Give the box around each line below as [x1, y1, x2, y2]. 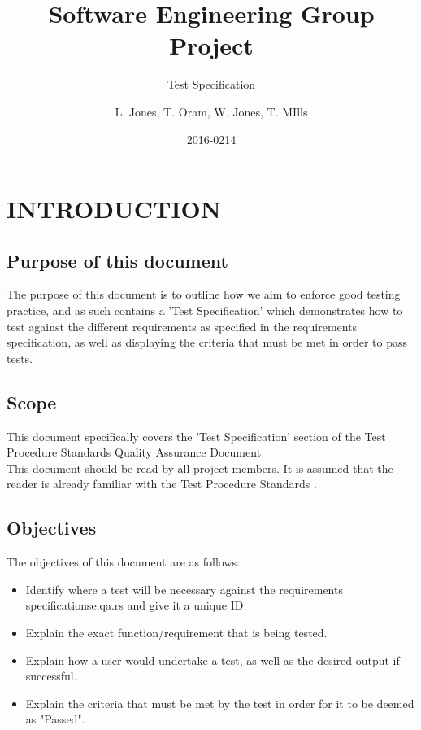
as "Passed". [25, 710, 85, 728]
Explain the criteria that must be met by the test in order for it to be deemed [25, 694, 414, 711]
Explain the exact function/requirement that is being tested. [25, 624, 328, 641]
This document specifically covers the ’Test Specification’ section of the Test [7, 427, 386, 444]
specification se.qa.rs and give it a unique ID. [25, 597, 247, 614]
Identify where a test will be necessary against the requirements [25, 580, 343, 597]
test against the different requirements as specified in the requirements [7, 317, 358, 334]
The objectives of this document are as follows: [7, 553, 240, 570]
